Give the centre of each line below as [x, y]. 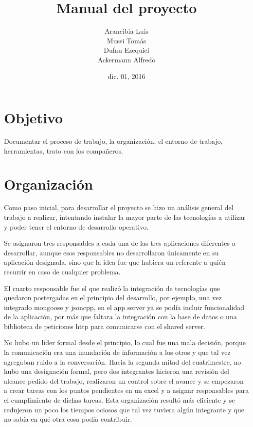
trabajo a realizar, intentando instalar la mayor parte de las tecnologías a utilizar [125, 217]
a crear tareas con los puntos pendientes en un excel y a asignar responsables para [126, 390]
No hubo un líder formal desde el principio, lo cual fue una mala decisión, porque [125, 342]
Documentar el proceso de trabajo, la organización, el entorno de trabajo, [113, 141]
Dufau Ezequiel [126, 50]
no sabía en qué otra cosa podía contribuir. [68, 419]
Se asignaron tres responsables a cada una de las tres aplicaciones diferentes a [120, 243]
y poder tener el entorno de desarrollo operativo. [76, 226]
